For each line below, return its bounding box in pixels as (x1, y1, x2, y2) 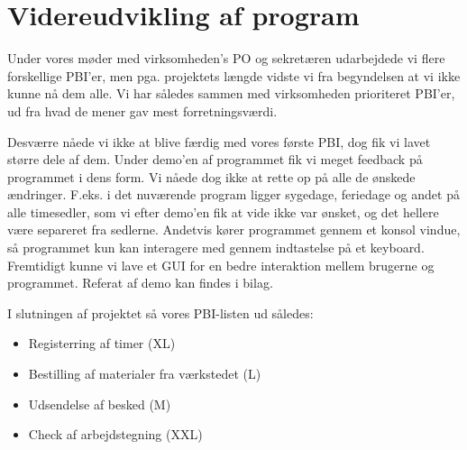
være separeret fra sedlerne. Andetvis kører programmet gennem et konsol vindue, (7, 220, 461, 239)
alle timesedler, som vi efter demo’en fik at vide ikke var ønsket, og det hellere (7, 202, 439, 221)
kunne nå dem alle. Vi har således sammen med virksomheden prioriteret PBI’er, (7, 84, 455, 103)
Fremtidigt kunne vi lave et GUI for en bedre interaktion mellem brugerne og (7, 255, 435, 274)
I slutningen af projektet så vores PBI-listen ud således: (7, 303, 314, 322)
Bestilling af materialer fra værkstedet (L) (28, 364, 261, 383)
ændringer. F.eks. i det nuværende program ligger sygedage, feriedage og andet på (7, 185, 460, 204)
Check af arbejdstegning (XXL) (28, 425, 203, 444)
